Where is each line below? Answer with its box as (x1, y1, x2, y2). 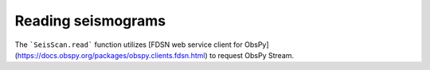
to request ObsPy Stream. (209, 50, 295, 60)
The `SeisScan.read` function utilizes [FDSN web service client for (14, 40, 243, 49)
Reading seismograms (14, 12, 166, 29)
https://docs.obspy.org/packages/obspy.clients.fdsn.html (17, 50, 205, 60)
